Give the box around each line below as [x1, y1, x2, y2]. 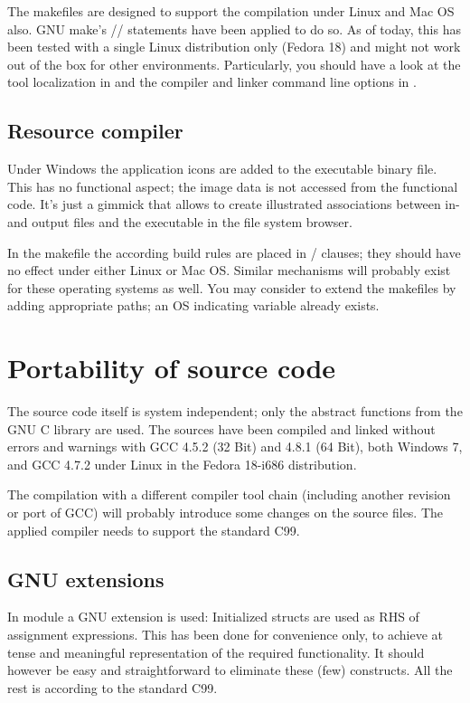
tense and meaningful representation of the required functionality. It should [7, 642, 425, 661]
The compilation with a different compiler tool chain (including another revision [7, 485, 451, 504]
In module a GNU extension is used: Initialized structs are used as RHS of [7, 607, 419, 626]
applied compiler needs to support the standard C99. [7, 520, 300, 539]
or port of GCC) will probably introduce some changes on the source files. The [7, 503, 444, 522]
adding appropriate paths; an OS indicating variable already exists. [7, 296, 380, 315]
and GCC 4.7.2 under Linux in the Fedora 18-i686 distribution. [7, 454, 357, 473]
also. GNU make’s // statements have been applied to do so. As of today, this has [7, 19, 461, 38]
